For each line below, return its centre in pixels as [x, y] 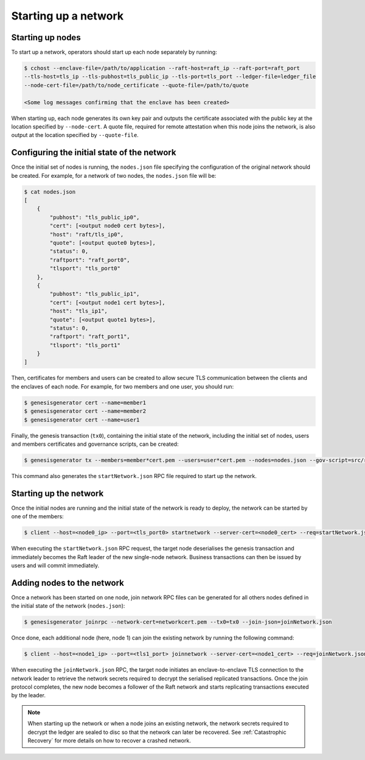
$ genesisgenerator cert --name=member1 [85, 403]
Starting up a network [68, 16]
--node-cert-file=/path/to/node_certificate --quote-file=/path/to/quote [136, 85]
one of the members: [37, 516]
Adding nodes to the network [68, 582]
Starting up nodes [46, 37]
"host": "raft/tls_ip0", [87, 234]
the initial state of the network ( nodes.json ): [68, 606]
